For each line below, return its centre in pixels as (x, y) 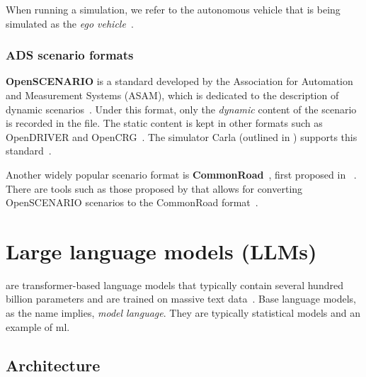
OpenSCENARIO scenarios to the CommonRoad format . (132, 202)
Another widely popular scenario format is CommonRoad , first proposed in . (181, 174)
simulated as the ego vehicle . (70, 23)
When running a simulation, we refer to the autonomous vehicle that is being (173, 9)
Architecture (53, 365)
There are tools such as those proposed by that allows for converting (154, 188)
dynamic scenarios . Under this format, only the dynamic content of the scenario (181, 109)
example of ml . (38, 326)
